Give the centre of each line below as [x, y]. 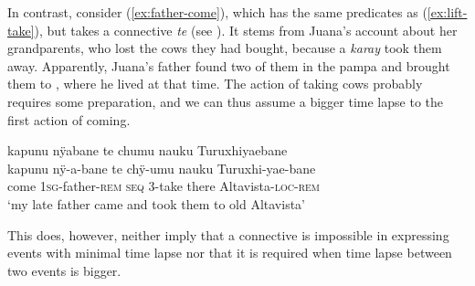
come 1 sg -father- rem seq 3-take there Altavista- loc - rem [164, 186]
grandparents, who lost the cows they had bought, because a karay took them [225, 48]
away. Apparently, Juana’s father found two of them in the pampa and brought [229, 65]
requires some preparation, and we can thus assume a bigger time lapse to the [225, 101]
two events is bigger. [64, 270]
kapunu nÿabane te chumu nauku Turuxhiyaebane [148, 150]
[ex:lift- [447, 12]
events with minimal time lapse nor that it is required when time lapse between [230, 253]
